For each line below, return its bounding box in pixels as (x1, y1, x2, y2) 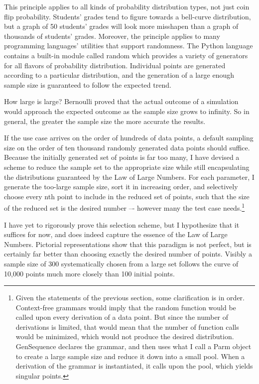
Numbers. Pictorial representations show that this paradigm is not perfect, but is (4, 239, 252, 249)
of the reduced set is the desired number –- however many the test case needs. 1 (4, 201, 245, 213)
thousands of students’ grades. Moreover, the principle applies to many (4, 30, 220, 41)
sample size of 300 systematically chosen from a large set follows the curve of (4, 258, 239, 268)
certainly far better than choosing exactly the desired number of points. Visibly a (4, 249, 252, 259)
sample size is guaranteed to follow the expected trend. (4, 79, 171, 90)
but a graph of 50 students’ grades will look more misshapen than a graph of (4, 21, 239, 31)
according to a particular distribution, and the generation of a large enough (4, 70, 234, 80)
